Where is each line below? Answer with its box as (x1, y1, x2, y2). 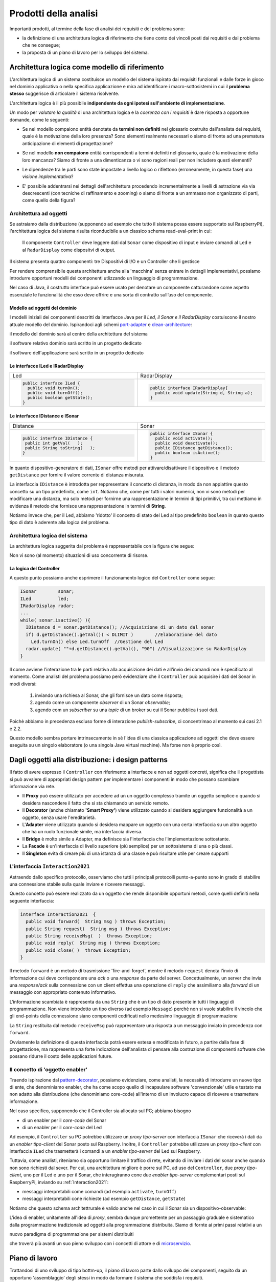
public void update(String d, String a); (155, 390, 253, 395)
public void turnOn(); (27, 385, 80, 391)
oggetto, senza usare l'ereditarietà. (22, 814, 96, 820)
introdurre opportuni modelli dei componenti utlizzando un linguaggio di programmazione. (9, 275, 199, 281)
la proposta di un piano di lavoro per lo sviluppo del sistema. (22, 49, 149, 55)
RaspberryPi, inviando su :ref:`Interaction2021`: (9, 1179, 109, 1185)
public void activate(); (155, 435, 213, 441)
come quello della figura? (22, 197, 76, 204)
